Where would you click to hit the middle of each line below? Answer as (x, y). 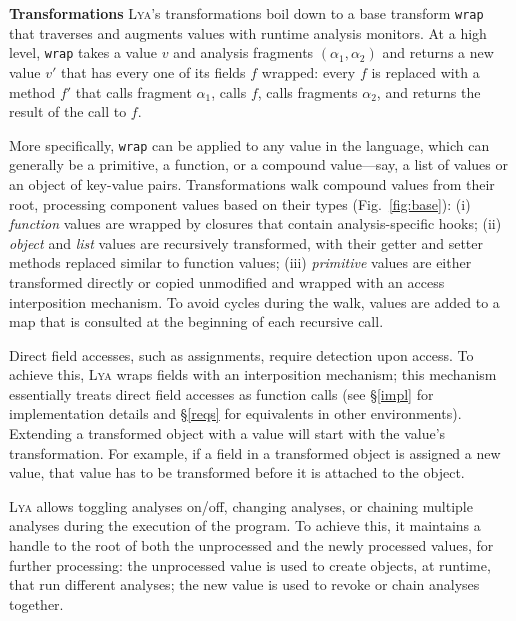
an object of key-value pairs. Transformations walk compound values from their (252, 183)
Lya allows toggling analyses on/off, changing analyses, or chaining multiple (241, 505)
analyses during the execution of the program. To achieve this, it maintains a (245, 525)
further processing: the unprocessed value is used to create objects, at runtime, (250, 564)
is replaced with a (425, 71)
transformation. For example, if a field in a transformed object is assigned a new (255, 452)
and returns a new (438, 52)
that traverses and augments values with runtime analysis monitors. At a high (248, 32)
